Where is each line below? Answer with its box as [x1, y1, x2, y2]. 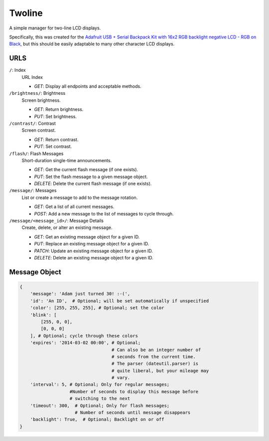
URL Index [21, 74, 43, 80]
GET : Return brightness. [34, 106, 84, 112]
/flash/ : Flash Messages [9, 150, 64, 157]
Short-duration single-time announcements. [21, 157, 112, 163]
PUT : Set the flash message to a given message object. [34, 174, 148, 180]
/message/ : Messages [9, 188, 57, 194]
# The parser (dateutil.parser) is [111, 361, 199, 367]
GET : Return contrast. [34, 136, 79, 142]
